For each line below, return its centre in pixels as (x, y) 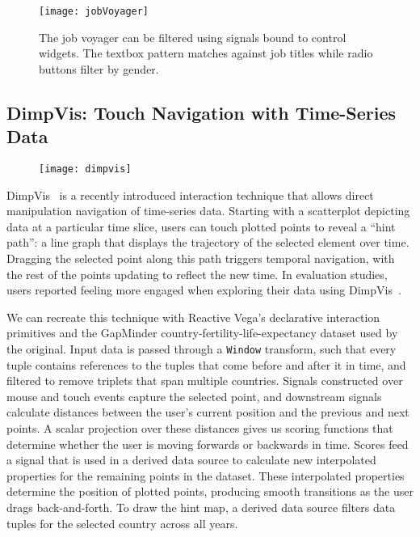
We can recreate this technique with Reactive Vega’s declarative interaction (193, 317)
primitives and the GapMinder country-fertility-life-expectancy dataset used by (202, 333)
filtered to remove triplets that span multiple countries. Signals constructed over (205, 381)
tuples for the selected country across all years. (122, 523)
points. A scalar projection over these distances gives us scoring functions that (200, 428)
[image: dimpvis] (85, 169)
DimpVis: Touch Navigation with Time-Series (202, 112)
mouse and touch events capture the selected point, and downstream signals (194, 396)
